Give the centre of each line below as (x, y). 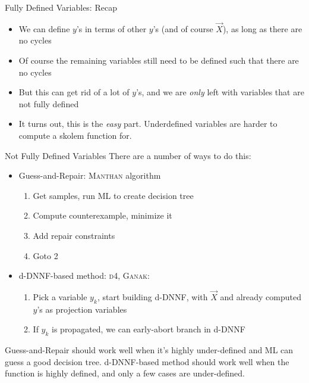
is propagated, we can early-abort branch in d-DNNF (149, 329)
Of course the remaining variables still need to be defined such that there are (159, 60)
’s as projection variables (82, 309)
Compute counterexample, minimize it (103, 215)
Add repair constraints (74, 235)
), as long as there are (262, 28)
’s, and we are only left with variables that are (220, 92)
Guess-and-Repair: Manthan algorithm (90, 175)
